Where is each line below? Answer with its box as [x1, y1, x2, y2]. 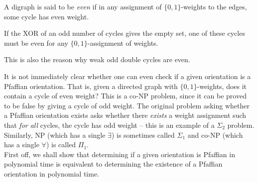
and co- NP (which [187, 129, 243, 140]
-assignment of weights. [87, 37, 158, 48]
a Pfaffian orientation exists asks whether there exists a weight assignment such [4, 110, 247, 120]
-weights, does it [197, 81, 247, 91]
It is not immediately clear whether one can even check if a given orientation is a [4, 71, 251, 81]
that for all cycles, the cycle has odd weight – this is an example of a [4, 119, 215, 130]
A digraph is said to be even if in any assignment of [4, 1, 162, 11]
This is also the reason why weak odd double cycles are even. [4, 54, 190, 65]
